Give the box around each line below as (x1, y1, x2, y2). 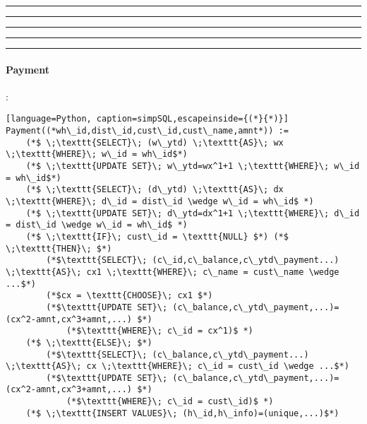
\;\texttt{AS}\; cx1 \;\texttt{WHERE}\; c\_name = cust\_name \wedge (6, 266, 339, 277)
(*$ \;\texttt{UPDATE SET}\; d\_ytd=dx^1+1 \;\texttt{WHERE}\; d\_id (25, 208, 360, 218)
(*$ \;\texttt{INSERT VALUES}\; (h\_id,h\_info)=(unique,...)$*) (25, 408, 339, 418)
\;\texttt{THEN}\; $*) (6, 243, 112, 254)
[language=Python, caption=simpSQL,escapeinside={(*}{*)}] (6, 114, 289, 124)
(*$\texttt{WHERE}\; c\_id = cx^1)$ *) (66, 326, 253, 336)
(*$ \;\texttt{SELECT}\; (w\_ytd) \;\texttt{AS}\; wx (25, 137, 284, 148)
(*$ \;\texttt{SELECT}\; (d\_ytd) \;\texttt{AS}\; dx (25, 184, 284, 195)
